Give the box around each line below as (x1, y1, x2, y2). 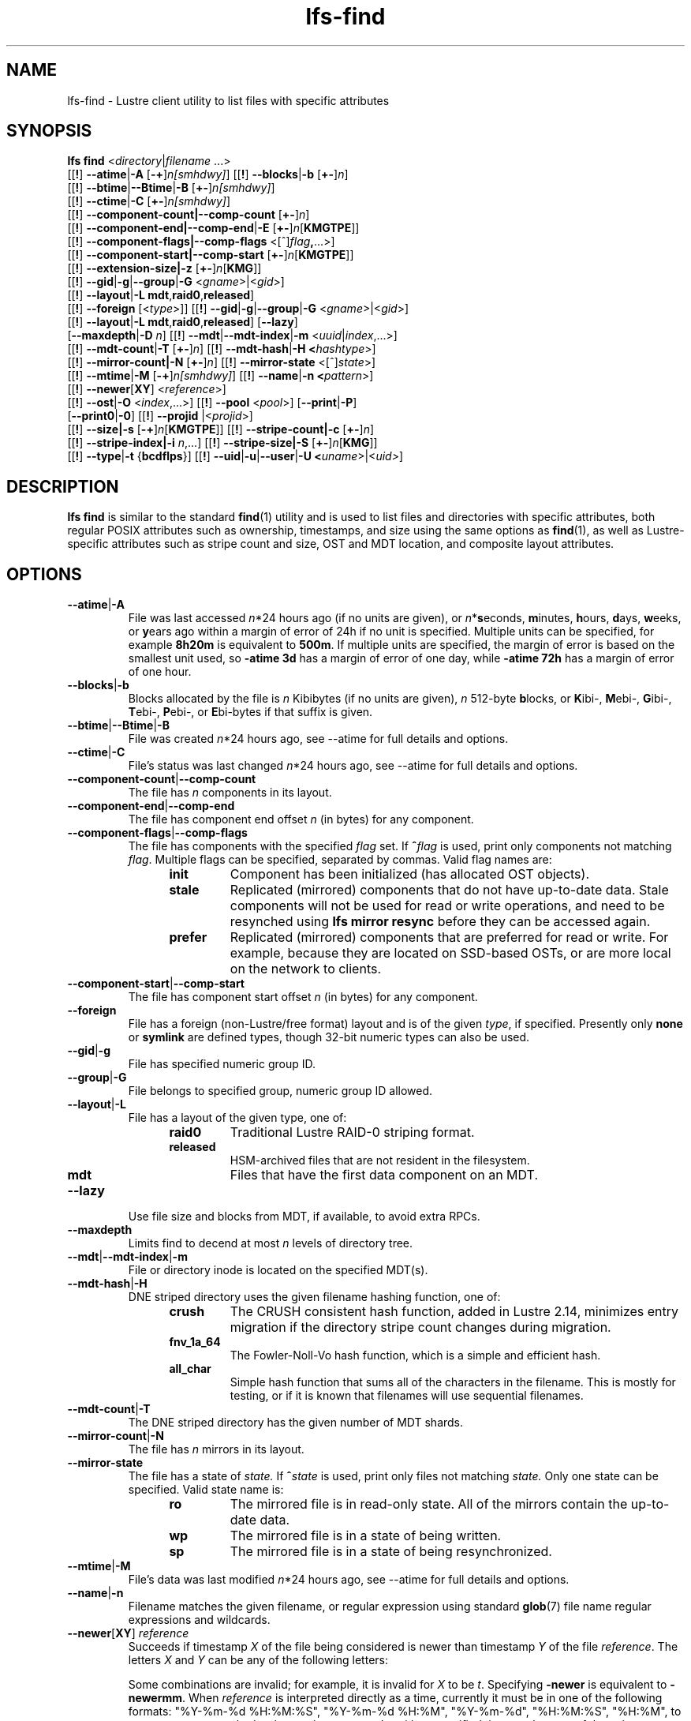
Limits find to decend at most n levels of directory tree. (128, 1236, 413, 1250)
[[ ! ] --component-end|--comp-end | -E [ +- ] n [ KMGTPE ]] (67, 221, 360, 235)
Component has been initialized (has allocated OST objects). (230, 866, 589, 883)
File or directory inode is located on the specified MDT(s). (128, 1263, 428, 1277)
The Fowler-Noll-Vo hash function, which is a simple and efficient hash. (230, 1348, 601, 1363)
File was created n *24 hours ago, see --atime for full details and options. (128, 732, 509, 746)
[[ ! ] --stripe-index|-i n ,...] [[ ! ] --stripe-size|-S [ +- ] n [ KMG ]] (67, 436, 378, 450)
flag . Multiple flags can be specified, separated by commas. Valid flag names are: (128, 853, 552, 867)
